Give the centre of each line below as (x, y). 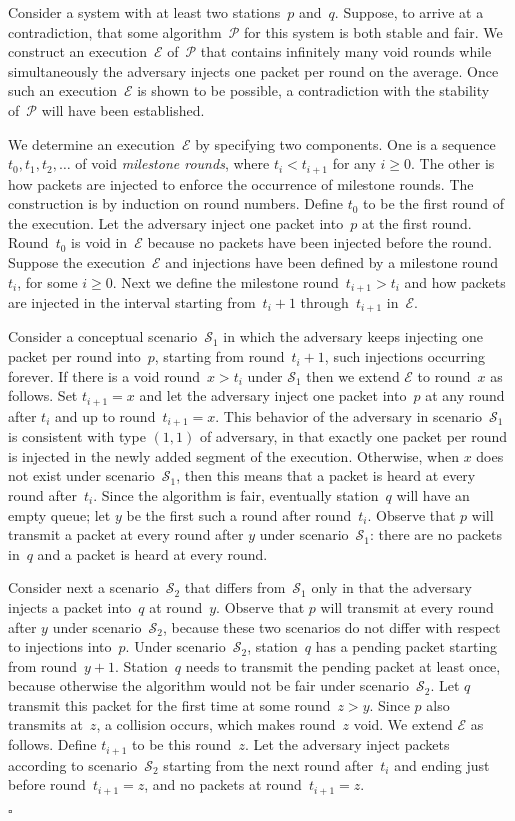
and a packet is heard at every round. (152, 553)
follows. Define (52, 744)
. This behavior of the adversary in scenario (349, 415)
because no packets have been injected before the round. (319, 242)
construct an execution (77, 51)
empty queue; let (59, 514)
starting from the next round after (268, 764)
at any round (465, 395)
